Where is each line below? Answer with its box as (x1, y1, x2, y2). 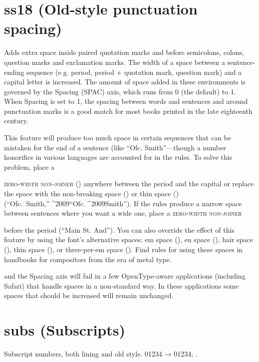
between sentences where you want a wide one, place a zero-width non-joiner (4, 208, 242, 218)
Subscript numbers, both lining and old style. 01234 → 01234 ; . (4, 349, 198, 359)
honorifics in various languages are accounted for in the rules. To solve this (4, 152, 233, 162)
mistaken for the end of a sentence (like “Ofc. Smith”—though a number (4, 142, 226, 152)
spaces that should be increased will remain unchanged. (4, 290, 174, 301)
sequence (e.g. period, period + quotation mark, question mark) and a (26, 66, 242, 77)
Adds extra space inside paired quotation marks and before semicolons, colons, (4, 47, 244, 57)
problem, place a (4, 161, 55, 172)
